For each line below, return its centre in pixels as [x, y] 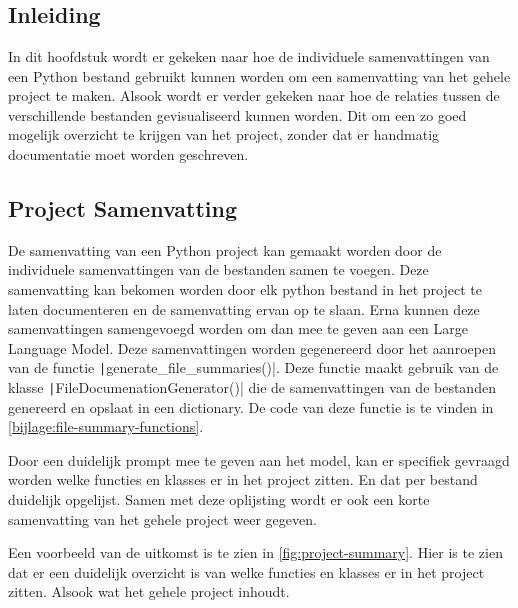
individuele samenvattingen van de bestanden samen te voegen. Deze [218, 269]
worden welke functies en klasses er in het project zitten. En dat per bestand [243, 479]
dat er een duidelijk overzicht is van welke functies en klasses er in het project [246, 571]
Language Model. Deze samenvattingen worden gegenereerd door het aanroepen [252, 347]
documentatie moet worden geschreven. [128, 153]
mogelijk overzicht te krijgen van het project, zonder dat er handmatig [224, 134]
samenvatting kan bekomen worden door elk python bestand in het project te [245, 288]
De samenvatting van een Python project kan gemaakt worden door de [225, 249]
